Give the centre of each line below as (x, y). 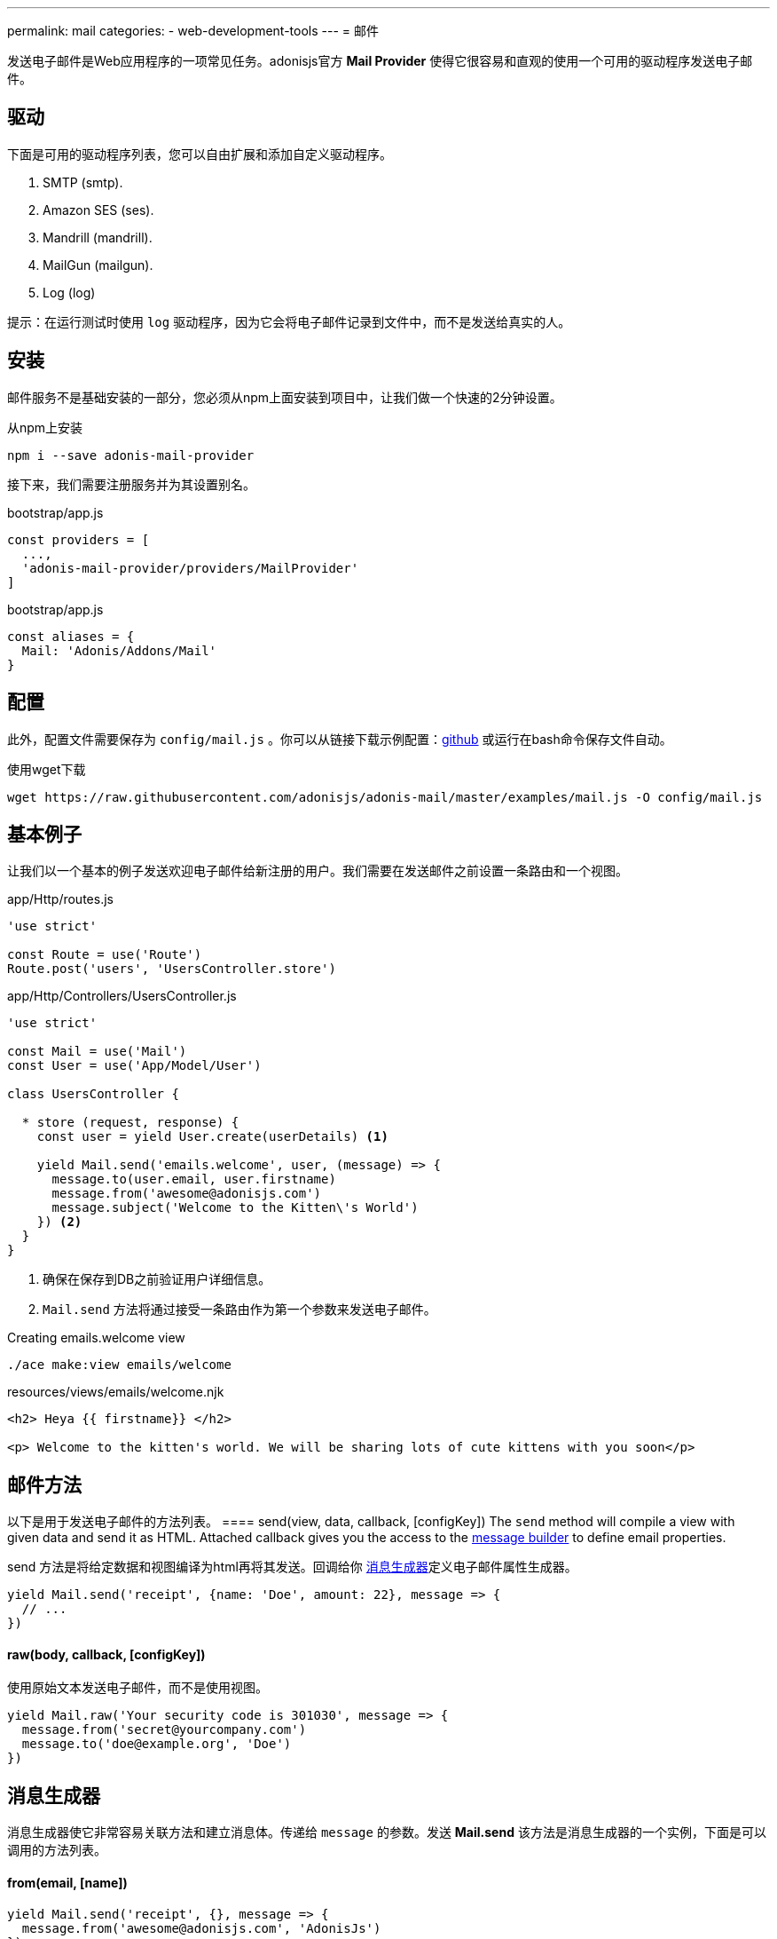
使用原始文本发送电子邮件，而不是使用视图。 (137, 1688)
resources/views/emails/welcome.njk (116, 1392)
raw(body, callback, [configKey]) (106, 1654)
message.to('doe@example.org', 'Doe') (157, 1744)
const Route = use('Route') (105, 955)
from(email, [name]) (67, 1882)
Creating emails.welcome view (96, 1338)
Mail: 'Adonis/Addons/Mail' (119, 650)
